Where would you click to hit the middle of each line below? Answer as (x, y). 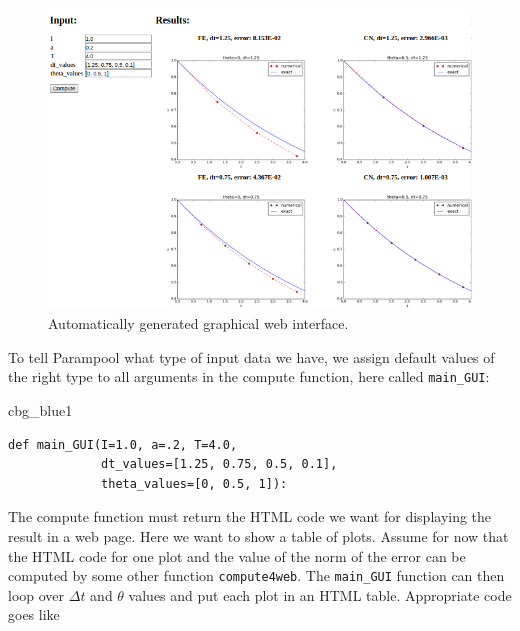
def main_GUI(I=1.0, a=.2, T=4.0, (123, 444)
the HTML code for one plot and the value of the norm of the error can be (237, 555)
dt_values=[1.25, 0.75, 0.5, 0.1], (219, 464)
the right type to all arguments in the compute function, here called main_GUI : (249, 376)
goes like (34, 614)
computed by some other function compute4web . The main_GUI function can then (256, 575)
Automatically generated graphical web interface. (198, 323)
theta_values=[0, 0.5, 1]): (194, 483)
